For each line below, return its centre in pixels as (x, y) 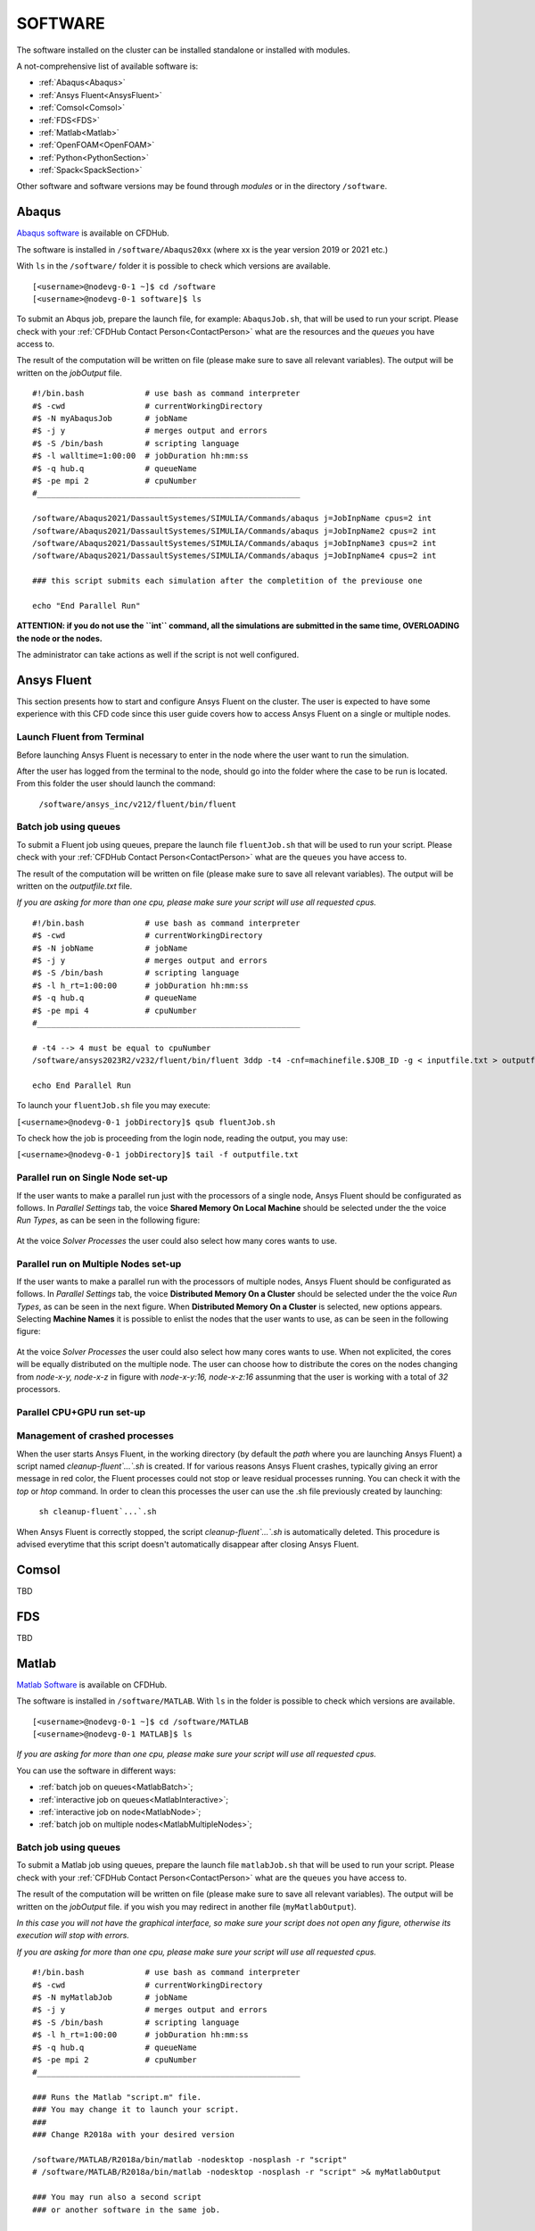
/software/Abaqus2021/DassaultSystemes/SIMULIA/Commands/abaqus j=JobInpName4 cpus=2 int (235, 556)
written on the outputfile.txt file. (74, 886)
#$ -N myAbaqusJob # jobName (110, 419)
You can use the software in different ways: (96, 1771)
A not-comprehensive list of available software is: (107, 66)
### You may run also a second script (117, 2197)
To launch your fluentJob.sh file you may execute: (114, 1106)
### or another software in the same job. (127, 2210)
